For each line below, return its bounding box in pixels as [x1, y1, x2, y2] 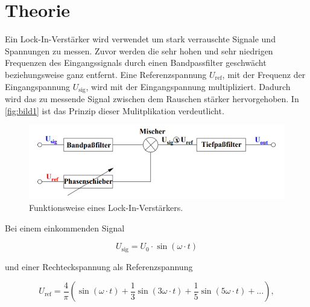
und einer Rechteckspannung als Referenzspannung [5, 260, 193, 273]
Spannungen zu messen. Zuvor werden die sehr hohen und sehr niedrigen [5, 44, 273, 57]
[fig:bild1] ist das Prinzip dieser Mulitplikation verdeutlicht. [5, 104, 224, 117]
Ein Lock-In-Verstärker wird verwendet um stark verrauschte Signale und [5, 33, 276, 45]
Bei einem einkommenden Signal [5, 221, 125, 234]
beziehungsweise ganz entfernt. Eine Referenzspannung [5, 68, 207, 80]
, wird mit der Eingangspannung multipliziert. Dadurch [86, 80, 291, 92]
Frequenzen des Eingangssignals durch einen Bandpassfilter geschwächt [5, 56, 267, 69]
